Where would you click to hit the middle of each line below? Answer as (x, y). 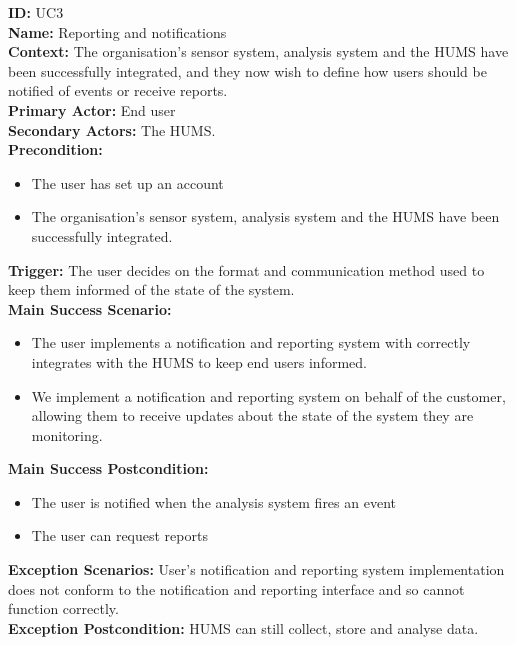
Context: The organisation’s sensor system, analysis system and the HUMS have (258, 51)
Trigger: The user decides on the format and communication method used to (246, 269)
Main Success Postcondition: (108, 468)
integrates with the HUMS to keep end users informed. (199, 361)
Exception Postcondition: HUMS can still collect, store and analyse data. (243, 627)
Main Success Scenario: (90, 308)
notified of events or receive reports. (118, 90)
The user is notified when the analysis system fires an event (213, 501)
